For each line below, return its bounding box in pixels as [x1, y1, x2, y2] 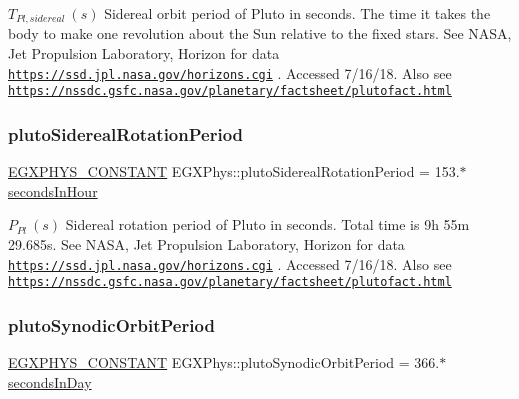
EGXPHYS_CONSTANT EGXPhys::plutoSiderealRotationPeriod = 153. [8, 161, 460, 182]
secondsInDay [8, 371, 92, 392]
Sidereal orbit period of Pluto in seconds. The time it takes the [104, 3, 491, 23]
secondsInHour [8, 180, 98, 201]
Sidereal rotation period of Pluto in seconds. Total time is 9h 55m [65, 214, 470, 235]
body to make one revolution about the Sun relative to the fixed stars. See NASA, [8, 23, 512, 44]
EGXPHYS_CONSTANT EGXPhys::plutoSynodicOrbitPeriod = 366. [8, 352, 440, 373]
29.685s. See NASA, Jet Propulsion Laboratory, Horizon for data [8, 233, 405, 254]
